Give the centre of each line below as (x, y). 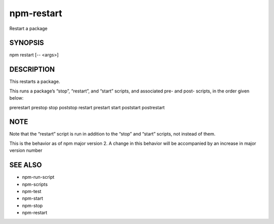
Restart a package (28, 28)
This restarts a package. (35, 82)
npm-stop (32, 205)
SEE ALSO (26, 165)
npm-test (32, 191)
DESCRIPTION (32, 69)
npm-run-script (38, 177)
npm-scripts (35, 184)
